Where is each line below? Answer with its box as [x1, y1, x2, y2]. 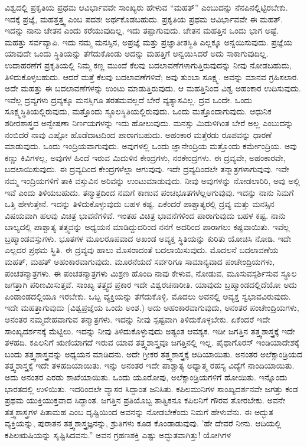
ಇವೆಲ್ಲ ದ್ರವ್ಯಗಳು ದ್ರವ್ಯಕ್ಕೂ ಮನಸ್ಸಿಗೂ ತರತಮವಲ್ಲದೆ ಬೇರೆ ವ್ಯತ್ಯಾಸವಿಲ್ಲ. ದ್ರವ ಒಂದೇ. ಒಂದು [5, 93, 252, 106]
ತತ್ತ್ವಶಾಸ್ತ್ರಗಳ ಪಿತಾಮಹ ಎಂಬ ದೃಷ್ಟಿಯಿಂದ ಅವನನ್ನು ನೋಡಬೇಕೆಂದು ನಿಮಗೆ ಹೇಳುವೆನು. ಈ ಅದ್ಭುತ [5, 405, 273, 418]
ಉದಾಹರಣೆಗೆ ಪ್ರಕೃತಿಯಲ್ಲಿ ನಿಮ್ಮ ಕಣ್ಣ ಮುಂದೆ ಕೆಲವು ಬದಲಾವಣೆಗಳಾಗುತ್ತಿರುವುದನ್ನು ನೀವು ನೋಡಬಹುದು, [5, 58, 292, 71]
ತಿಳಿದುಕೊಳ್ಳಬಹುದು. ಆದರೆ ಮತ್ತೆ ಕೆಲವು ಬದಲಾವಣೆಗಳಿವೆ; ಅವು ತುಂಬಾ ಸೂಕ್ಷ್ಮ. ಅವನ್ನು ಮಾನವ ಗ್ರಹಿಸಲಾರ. [5, 70, 299, 83]
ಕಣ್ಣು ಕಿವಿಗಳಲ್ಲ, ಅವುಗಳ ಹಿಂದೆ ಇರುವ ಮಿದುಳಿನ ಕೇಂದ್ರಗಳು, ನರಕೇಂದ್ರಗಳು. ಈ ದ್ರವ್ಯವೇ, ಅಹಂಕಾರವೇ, [5, 151, 286, 163]
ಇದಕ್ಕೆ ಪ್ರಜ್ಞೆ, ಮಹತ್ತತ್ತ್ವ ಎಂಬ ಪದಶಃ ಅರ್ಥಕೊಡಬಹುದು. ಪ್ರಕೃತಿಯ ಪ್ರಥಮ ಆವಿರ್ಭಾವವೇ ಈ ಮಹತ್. [5, 12, 283, 25]
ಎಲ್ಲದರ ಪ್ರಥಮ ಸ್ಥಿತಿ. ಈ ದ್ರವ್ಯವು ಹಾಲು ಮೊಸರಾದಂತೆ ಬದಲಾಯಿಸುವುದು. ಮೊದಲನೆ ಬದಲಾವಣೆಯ [5, 244, 279, 256]
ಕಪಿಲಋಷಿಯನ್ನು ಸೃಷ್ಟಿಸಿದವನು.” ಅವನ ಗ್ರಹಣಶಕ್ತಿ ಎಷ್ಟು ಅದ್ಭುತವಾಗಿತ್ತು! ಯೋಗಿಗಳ [5, 428, 231, 441]
